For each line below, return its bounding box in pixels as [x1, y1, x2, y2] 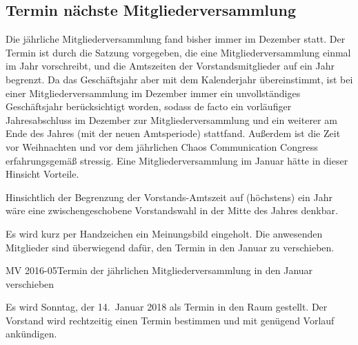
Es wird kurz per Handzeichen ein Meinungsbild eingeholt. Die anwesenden [6, 226, 323, 240]
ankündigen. [6, 326, 57, 341]
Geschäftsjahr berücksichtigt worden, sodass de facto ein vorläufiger [6, 99, 292, 114]
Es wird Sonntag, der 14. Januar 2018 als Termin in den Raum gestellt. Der [6, 300, 328, 314]
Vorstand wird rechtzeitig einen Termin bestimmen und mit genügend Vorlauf [6, 313, 335, 327]
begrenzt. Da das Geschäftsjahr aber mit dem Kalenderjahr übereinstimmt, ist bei [6, 72, 353, 86]
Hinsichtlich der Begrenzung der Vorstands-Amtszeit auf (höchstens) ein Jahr [6, 189, 332, 204]
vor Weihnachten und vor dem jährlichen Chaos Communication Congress [6, 139, 318, 154]
